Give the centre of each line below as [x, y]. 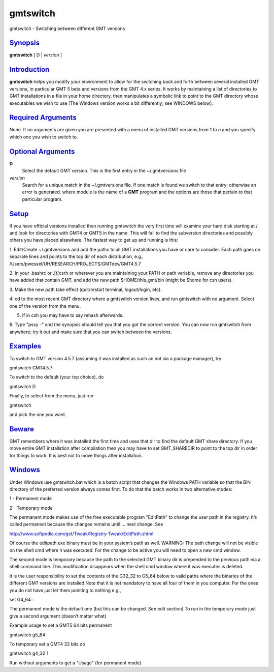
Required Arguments [43, 118]
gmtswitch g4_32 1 [29, 653]
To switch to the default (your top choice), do [57, 377]
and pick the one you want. [38, 414]
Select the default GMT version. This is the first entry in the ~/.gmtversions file [104, 171]
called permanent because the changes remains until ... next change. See [86, 524]
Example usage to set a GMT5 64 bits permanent [61, 625]
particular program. [42, 199]
